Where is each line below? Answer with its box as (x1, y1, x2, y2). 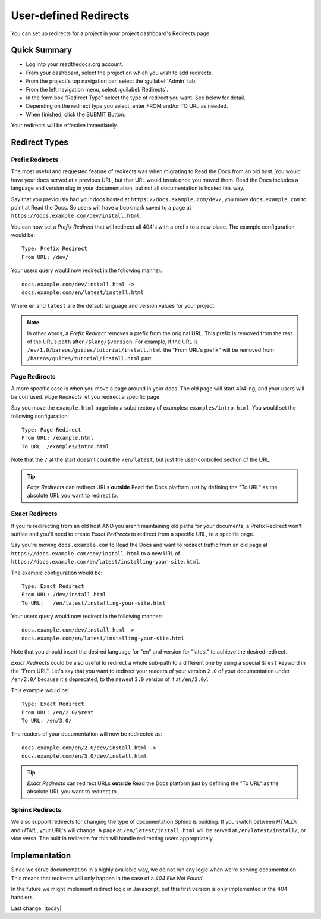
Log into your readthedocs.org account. (26, 61, 124, 68)
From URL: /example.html (21, 435, 94, 442)
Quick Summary (11, 45, 73, 55)
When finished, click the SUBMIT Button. (26, 111, 126, 118)
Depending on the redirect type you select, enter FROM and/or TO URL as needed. (26, 102, 228, 110)
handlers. (11, 893, 34, 901)
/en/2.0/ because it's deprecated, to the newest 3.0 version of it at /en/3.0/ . (11, 676, 209, 683)
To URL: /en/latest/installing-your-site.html (21, 599, 166, 607)
